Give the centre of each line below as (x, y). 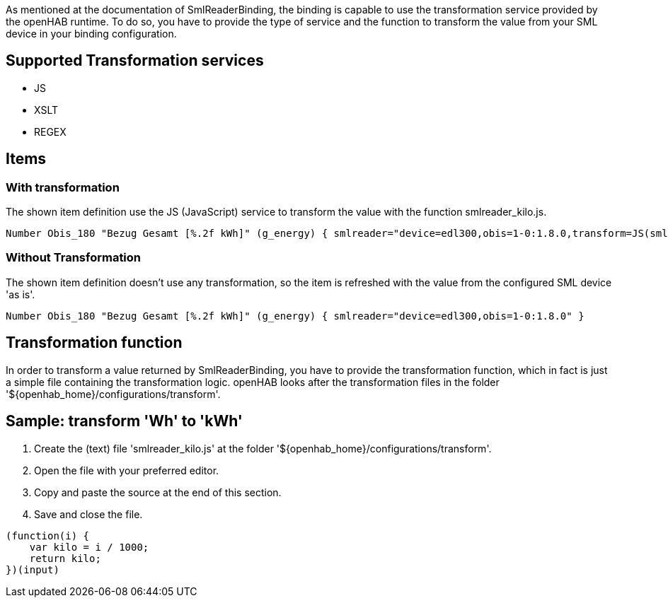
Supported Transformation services (135, 61)
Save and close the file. (88, 514)
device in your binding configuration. (91, 34)
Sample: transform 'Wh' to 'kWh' (124, 421)
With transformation (63, 187)
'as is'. (21, 294)
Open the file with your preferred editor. (127, 470)
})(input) (33, 569)
